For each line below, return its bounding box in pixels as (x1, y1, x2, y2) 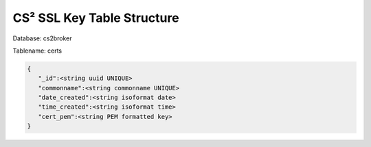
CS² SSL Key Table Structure (12, 10, 179, 25)
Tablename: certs (12, 46, 63, 55)
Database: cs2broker (12, 34, 72, 42)
